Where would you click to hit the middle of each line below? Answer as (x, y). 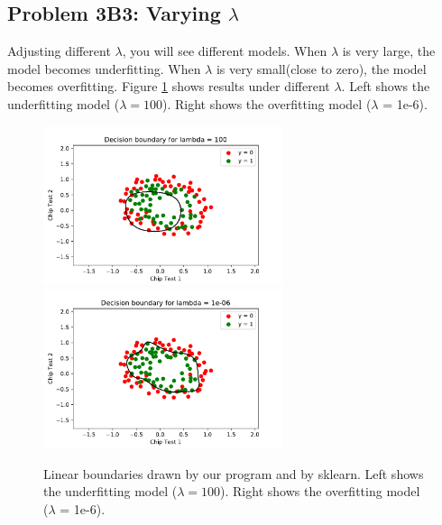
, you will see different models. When (225, 51)
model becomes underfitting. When (104, 68)
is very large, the (389, 51)
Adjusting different (59, 51)
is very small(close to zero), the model (321, 68)
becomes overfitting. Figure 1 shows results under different (169, 86)
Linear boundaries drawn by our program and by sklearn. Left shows (234, 473)
